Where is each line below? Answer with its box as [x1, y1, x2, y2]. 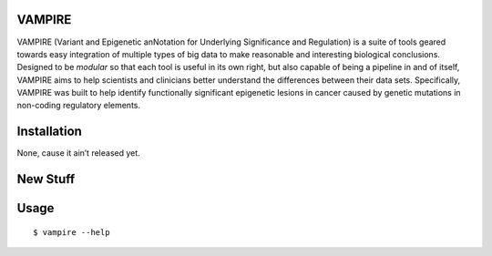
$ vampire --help [33, 227, 110, 237]
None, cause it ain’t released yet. [16, 148, 140, 159]
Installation [16, 124, 82, 139]
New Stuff [16, 171, 76, 187]
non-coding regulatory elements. [16, 100, 141, 111]
